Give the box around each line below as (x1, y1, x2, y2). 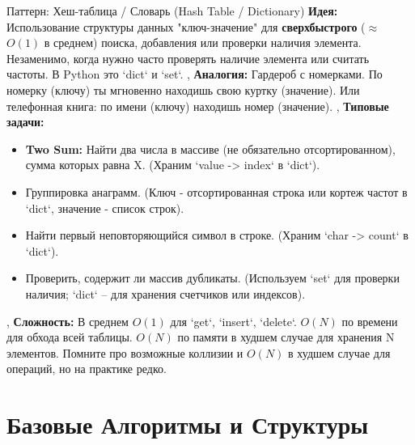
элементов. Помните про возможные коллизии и (6, 344, 243, 361)
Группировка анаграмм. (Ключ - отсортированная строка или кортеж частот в (25, 183, 408, 200)
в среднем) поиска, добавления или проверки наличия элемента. (44, 34, 362, 51)
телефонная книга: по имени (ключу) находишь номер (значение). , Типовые (6, 97, 389, 114)
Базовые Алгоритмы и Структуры (6, 408, 369, 441)
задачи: (6, 113, 44, 130)
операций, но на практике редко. (6, 360, 167, 377)
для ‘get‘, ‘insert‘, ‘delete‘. (170, 312, 297, 329)
